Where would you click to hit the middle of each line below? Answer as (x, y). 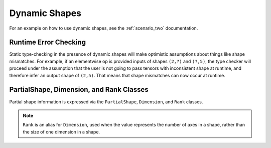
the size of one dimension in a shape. (61, 132)
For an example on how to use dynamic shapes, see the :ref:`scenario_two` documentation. (104, 28)
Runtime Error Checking (48, 42)
